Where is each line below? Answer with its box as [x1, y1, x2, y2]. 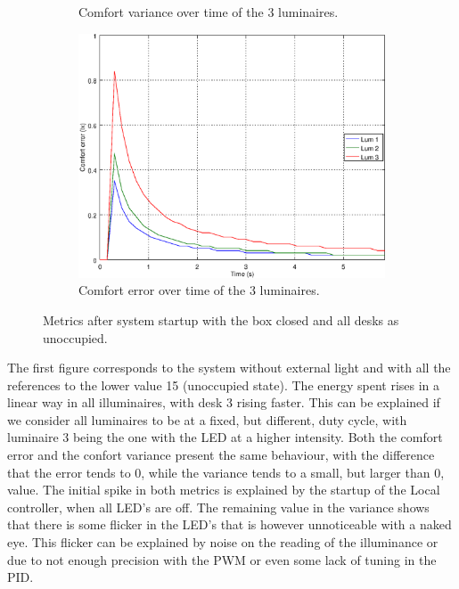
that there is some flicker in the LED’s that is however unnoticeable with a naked [7, 515, 452, 534]
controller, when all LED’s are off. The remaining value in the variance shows [7, 497, 430, 516]
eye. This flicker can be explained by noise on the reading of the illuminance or [7, 533, 439, 552]
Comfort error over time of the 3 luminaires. [78, 281, 320, 299]
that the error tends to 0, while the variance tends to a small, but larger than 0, [7, 462, 445, 481]
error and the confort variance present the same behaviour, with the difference [7, 446, 435, 464]
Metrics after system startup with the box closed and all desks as [43, 310, 399, 329]
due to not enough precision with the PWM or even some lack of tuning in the [7, 550, 437, 569]
